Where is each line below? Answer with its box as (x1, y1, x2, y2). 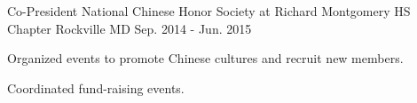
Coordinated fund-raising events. (7, 78, 185, 97)
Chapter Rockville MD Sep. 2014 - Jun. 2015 (7, 19, 252, 37)
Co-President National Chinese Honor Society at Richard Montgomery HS (7, 2, 411, 20)
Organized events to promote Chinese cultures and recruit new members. (7, 49, 404, 67)
